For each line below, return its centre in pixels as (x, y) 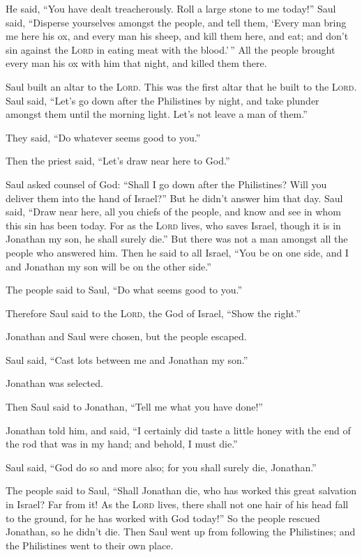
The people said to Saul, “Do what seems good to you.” (124, 290)
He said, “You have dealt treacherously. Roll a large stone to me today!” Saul (171, 8)
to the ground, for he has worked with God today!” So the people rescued (163, 518)
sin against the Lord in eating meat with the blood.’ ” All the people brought (171, 49)
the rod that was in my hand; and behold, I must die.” (122, 444)
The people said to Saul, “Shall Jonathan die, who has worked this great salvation (181, 490)
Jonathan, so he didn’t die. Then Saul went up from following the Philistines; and (181, 532)
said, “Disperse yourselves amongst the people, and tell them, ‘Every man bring (176, 22)
